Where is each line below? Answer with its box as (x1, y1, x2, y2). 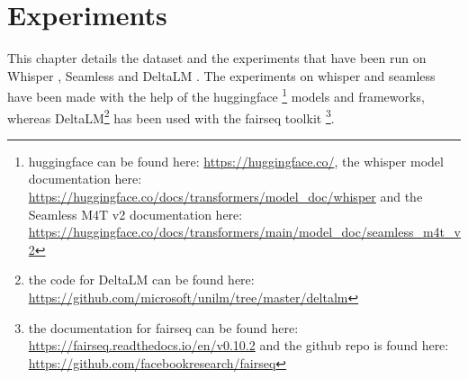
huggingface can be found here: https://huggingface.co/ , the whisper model (28, 151, 444, 170)
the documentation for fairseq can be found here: (28, 318, 299, 337)
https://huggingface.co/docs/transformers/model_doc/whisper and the (28, 187, 423, 205)
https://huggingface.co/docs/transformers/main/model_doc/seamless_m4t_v (28, 222, 461, 241)
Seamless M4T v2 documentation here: (28, 204, 243, 223)
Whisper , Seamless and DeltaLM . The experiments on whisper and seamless (7, 66, 436, 85)
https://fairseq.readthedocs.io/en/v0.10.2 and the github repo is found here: (28, 336, 449, 355)
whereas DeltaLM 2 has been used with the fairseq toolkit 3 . (7, 105, 335, 127)
